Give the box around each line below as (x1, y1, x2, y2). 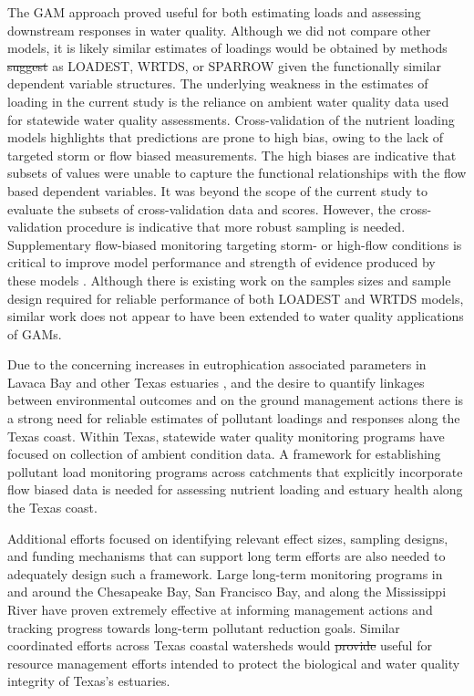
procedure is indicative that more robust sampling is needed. (66, 217, 406, 236)
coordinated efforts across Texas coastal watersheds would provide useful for (7, 636, 432, 655)
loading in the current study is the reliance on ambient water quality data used (7, 91, 449, 110)
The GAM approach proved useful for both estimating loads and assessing (7, 3, 421, 21)
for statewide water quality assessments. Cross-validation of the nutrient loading (7, 109, 455, 129)
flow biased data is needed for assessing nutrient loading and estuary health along (7, 480, 463, 499)
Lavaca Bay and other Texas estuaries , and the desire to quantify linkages (7, 372, 425, 391)
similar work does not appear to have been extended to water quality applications (7, 306, 464, 326)
